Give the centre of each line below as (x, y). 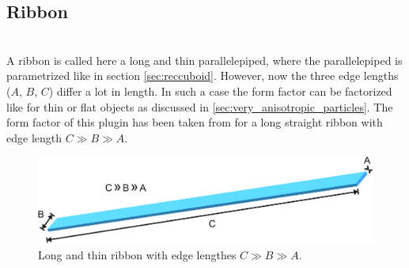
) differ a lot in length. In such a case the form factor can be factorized (220, 91)
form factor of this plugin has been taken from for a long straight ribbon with (195, 122)
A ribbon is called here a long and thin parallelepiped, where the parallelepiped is (204, 60)
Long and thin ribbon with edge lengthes (137, 254)
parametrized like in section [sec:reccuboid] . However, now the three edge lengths (203, 75)
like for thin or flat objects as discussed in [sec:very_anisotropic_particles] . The (200, 106)
